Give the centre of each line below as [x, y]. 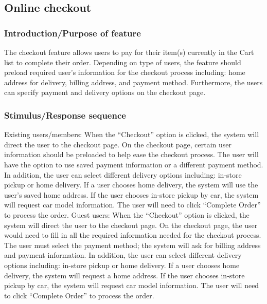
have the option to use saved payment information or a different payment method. [134, 164]
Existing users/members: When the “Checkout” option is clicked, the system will [132, 134]
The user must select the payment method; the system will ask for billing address [132, 245]
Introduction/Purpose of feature [73, 33]
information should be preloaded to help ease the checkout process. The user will [131, 154]
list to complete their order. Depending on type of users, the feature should [123, 62]
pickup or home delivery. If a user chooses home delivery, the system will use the [131, 185]
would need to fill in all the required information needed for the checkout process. [133, 235]
